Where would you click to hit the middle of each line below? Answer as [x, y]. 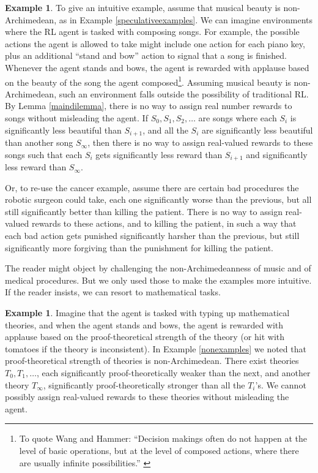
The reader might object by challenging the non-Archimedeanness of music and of [158, 268]
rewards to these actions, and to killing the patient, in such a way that [164, 223]
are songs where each [238, 118]
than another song [39, 142]
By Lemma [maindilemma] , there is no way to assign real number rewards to [149, 106]
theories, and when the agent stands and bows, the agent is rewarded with [144, 324]
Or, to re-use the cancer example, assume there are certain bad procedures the [152, 187]
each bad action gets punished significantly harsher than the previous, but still [152, 236]
